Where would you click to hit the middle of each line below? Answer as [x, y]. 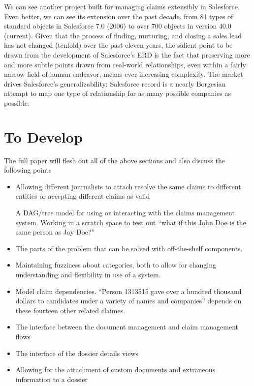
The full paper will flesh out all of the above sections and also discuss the [114, 160]
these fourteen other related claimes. [70, 310]
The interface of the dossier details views [77, 353]
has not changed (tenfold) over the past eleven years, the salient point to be [118, 45]
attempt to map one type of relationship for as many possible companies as [117, 93]
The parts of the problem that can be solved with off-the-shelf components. [129, 248]
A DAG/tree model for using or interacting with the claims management [125, 213]
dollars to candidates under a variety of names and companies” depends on [128, 301]
